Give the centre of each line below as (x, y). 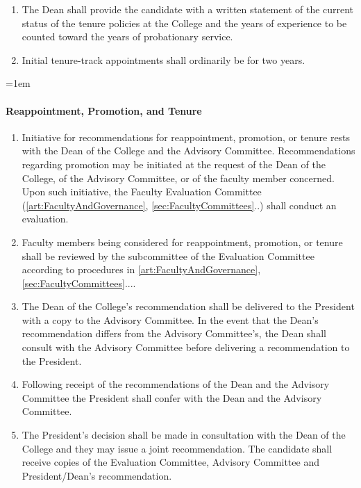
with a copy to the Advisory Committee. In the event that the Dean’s (170, 319)
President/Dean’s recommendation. (97, 475)
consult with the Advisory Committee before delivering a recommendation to (186, 347)
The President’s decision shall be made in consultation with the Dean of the (184, 435)
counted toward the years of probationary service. (127, 36)
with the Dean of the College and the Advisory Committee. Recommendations (188, 151)
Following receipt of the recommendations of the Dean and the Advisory (176, 384)
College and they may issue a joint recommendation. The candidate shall (177, 448)
